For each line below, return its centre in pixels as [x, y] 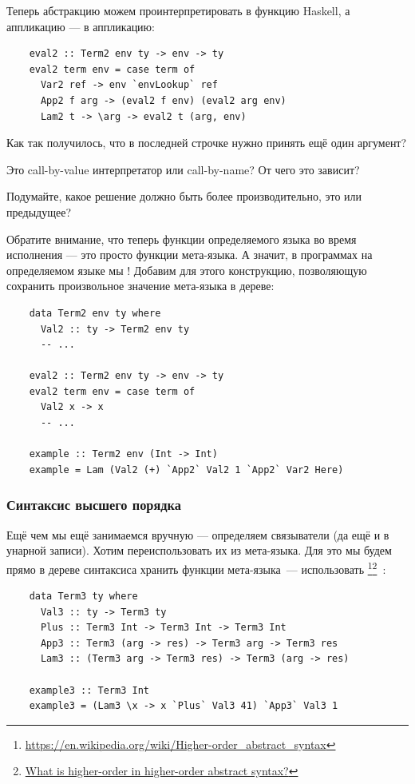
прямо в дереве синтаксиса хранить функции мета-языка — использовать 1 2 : [196, 567]
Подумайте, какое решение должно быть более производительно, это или [184, 196]
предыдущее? [39, 211]
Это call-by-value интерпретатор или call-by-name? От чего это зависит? [183, 169]
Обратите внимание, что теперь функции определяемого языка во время [182, 239]
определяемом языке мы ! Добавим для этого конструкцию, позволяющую [187, 270]
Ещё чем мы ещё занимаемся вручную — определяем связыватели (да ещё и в [198, 534]
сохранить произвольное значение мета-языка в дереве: [140, 286]
